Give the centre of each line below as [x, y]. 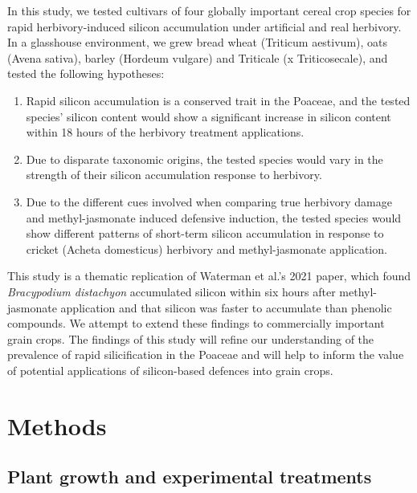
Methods [57, 425]
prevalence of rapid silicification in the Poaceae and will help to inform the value [206, 354]
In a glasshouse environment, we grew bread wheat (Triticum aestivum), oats [198, 42]
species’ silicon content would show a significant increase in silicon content [208, 116]
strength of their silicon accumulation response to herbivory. [174, 175]
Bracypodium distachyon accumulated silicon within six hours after [172, 291]
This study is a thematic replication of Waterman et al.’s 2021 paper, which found [209, 276]
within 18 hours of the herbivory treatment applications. [165, 132]
